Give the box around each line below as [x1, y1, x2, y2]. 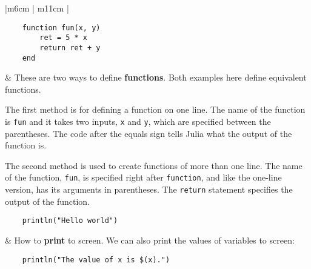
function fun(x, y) [22, 23, 101, 32]
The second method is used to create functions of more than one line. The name [5, 159, 303, 171]
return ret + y [39, 43, 101, 52]
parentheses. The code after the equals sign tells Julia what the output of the [5, 127, 292, 139]
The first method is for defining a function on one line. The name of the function [5, 103, 306, 116]
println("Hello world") [22, 216, 118, 225]
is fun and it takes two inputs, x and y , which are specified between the [5, 115, 271, 127]
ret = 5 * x [39, 33, 88, 42]
